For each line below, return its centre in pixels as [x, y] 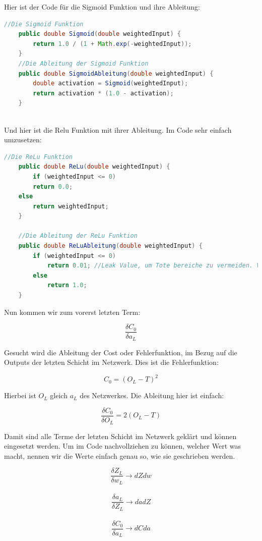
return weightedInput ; [71, 206]
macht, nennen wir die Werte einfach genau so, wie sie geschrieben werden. [120, 455]
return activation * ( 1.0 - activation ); [103, 93]
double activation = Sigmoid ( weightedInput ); [111, 84]
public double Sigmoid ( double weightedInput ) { [100, 34]
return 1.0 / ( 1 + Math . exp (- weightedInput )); [112, 44]
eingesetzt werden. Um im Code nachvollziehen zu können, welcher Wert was [122, 446]
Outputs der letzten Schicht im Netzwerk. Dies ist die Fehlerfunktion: [111, 362]
